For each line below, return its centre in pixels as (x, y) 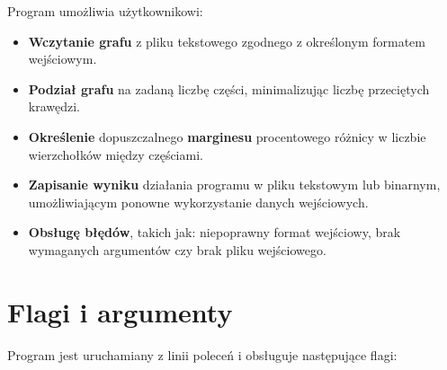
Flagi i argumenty (120, 311)
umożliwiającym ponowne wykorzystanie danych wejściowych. (198, 202)
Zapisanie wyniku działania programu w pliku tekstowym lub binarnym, (234, 185)
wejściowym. (63, 59)
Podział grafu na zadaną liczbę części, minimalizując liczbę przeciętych (229, 88)
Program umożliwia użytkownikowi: (105, 11)
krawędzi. (54, 106)
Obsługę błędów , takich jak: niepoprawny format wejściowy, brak (215, 232)
